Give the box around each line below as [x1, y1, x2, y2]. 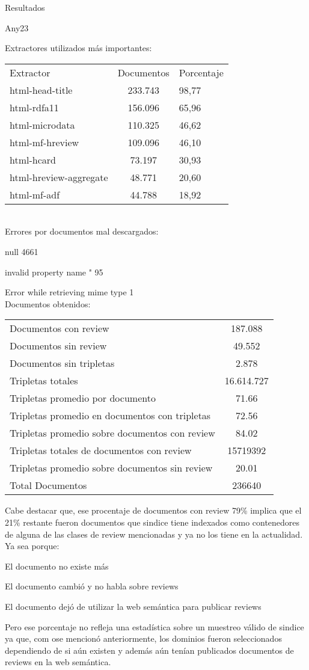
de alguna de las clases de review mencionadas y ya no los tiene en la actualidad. [5, 527, 303, 540]
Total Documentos [10, 478, 87, 493]
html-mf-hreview [10, 135, 79, 149]
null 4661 [5, 245, 38, 257]
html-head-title [10, 82, 73, 97]
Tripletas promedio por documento [10, 391, 156, 405]
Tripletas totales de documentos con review [10, 443, 192, 458]
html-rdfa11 [10, 100, 59, 114]
